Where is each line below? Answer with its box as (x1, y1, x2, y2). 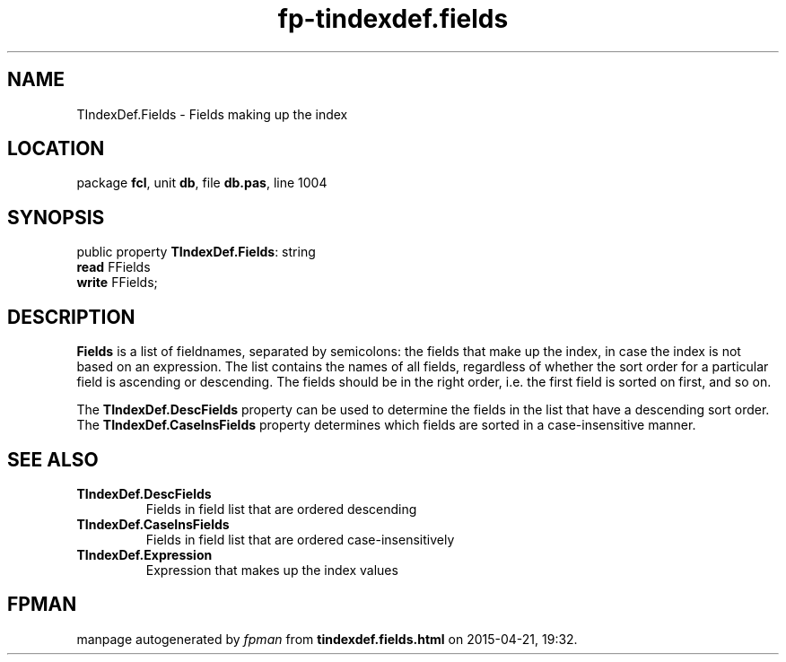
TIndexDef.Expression (76, 546, 213, 562)
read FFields (76, 259, 151, 275)
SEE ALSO (7, 448, 99, 471)
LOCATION (7, 137, 105, 161)
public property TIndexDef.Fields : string (76, 244, 316, 260)
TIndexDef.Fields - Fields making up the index (76, 106, 348, 122)
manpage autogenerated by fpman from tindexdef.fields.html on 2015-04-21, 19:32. (76, 631, 578, 647)
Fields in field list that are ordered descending (145, 501, 417, 517)
